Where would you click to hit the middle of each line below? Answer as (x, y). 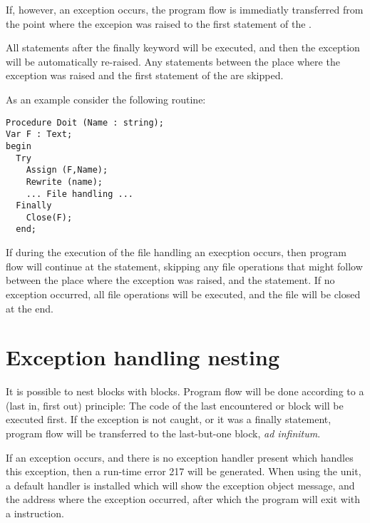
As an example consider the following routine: (106, 99)
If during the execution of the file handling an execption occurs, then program (176, 252)
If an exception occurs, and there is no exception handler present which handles (180, 457)
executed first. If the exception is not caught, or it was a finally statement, (169, 419)
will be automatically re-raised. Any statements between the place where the (173, 61)
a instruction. (35, 513)
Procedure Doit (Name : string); (85, 122)
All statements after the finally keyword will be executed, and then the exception (183, 47)
